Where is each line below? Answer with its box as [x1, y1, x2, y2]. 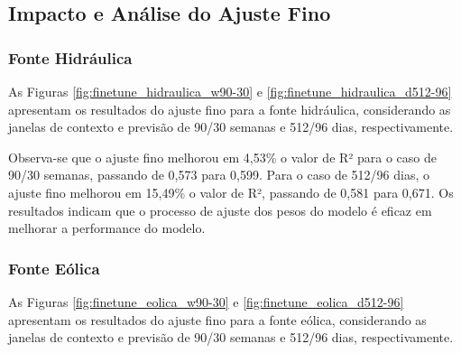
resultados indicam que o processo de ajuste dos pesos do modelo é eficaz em [8, 200, 432, 219]
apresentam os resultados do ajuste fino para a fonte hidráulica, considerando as [8, 99, 451, 118]
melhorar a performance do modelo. [8, 218, 206, 237]
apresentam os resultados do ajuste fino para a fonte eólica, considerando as [8, 310, 427, 329]
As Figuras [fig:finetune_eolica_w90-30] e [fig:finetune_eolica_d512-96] [8, 292, 404, 311]
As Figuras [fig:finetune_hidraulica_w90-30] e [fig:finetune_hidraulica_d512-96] [8, 82, 452, 100]
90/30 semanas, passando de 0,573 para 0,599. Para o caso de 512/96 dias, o [8, 165, 429, 184]
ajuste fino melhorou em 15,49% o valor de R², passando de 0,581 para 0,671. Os [8, 182, 454, 201]
